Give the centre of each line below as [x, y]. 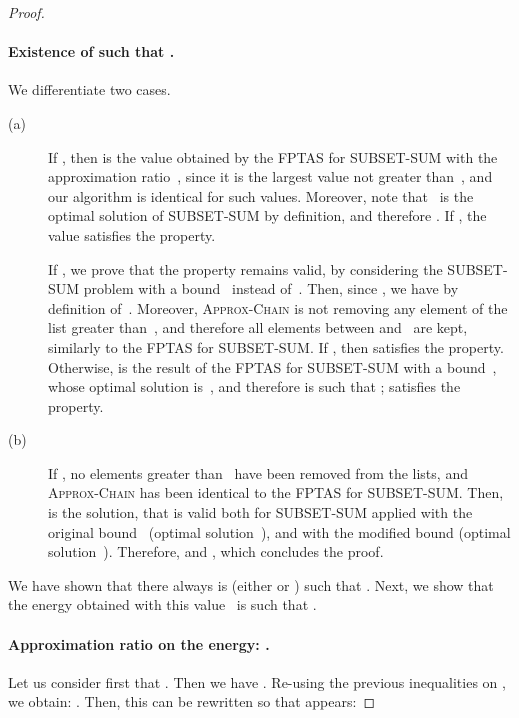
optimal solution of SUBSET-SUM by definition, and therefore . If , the [267, 215]
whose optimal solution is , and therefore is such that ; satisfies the [254, 386]
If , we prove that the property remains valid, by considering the [245, 268]
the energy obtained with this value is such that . [162, 604]
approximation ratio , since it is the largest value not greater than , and [270, 176]
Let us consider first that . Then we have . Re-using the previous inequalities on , [257, 681]
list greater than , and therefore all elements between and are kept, [258, 327]
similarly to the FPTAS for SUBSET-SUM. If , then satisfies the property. [276, 346]
